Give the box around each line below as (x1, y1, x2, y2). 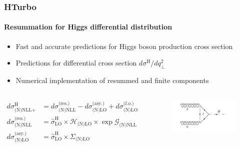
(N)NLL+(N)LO (14, 107, 36, 112)
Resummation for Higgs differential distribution (4, 21, 172, 32)
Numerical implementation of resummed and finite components (15, 75, 209, 85)
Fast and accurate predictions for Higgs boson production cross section (15, 40, 233, 51)
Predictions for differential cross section (15, 57, 137, 68)
